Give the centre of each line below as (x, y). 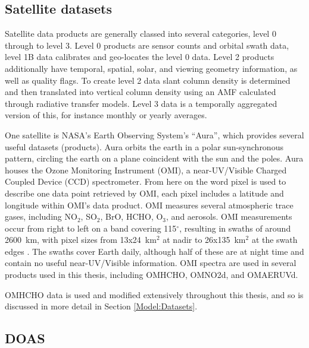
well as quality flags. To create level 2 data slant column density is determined (148, 80)
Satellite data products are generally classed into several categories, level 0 (141, 34)
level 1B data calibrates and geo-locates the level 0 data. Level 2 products (140, 57)
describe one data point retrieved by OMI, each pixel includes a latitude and (144, 193)
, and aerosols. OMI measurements (229, 216)
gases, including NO (41, 216)
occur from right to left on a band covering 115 (91, 228)
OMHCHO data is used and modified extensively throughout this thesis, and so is (154, 294)
